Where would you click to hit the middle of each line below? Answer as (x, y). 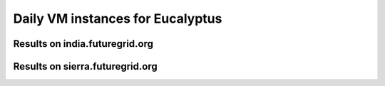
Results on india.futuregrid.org (83, 44)
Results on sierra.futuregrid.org (85, 66)
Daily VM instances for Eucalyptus (118, 18)
